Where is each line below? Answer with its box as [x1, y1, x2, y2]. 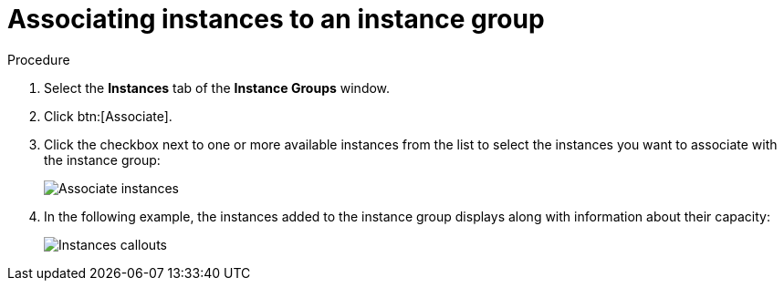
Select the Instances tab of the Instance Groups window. [44, 79, 391, 96]
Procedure [7, 51, 70, 67]
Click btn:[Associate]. [44, 108, 172, 124]
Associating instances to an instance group [7, 4, 545, 35]
